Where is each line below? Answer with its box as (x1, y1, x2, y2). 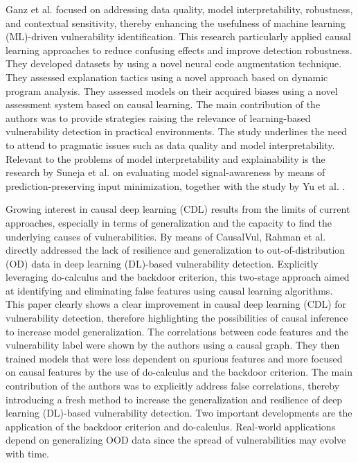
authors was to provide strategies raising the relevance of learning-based (6, 110, 311, 125)
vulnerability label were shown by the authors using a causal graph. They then (6, 338, 340, 352)
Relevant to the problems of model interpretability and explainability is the (6, 151, 325, 166)
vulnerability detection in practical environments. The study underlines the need (6, 124, 348, 139)
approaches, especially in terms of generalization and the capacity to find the (6, 215, 332, 229)
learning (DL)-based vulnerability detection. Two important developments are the (6, 405, 352, 420)
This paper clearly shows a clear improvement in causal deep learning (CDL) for (6, 297, 347, 311)
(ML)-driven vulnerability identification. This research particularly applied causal (6, 29, 351, 44)
